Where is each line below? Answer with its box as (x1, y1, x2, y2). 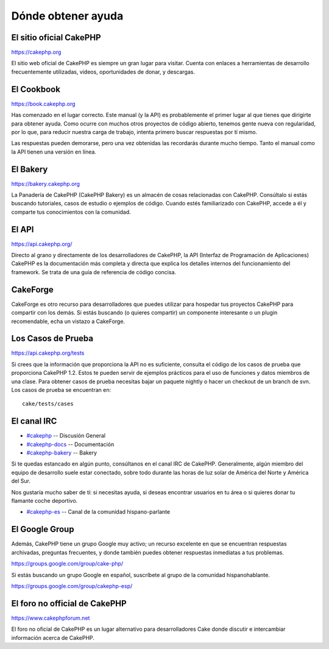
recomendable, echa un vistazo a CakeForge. (11, 317, 125, 325)
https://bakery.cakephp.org (11, 180, 80, 187)
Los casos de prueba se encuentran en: (11, 386, 111, 394)
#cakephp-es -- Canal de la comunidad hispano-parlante (26, 508, 171, 516)
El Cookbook (11, 84, 61, 94)
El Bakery (11, 164, 48, 174)
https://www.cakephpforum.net (11, 614, 90, 622)
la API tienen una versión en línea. (11, 148, 97, 155)
